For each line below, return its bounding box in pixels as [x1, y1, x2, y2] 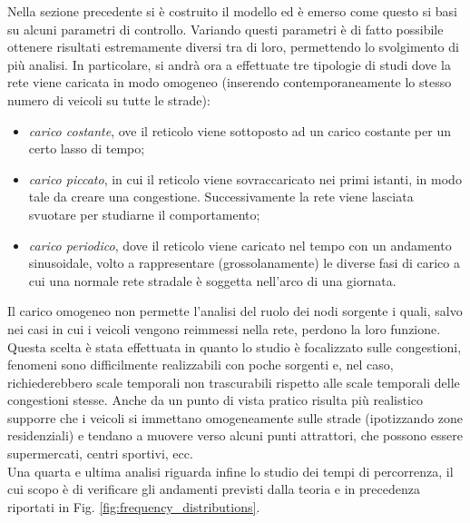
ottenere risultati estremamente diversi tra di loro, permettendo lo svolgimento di [7, 37, 459, 56]
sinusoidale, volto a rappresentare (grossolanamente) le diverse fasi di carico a [28, 253, 460, 272]
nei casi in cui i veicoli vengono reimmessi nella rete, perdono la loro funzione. [7, 319, 441, 338]
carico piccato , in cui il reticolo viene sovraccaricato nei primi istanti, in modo [28, 169, 462, 188]
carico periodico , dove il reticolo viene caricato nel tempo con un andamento [28, 235, 452, 254]
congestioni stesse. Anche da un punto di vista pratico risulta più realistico [7, 390, 423, 410]
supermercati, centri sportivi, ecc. [7, 444, 193, 463]
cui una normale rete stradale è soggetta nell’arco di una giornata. [28, 271, 397, 290]
